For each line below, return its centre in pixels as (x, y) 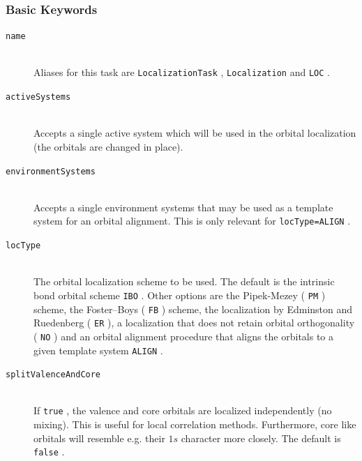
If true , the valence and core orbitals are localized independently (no (183, 410)
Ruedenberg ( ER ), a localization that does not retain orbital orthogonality (194, 323)
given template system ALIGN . (98, 350)
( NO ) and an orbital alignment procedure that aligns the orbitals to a (184, 336)
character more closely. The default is (261, 438)
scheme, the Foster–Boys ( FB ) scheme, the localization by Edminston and (193, 309)
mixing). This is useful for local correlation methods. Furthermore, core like (195, 424)
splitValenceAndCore (53, 375)
